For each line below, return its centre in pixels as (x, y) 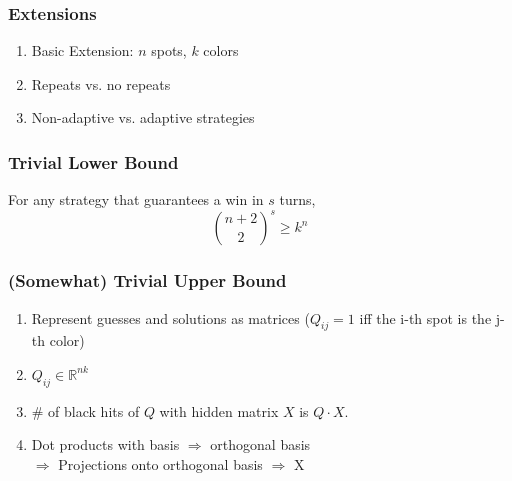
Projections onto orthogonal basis (160, 463)
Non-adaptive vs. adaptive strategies (143, 117)
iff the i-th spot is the (425, 317)
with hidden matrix (219, 410)
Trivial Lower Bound (93, 161)
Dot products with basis (105, 444)
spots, (169, 50)
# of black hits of (85, 410)
